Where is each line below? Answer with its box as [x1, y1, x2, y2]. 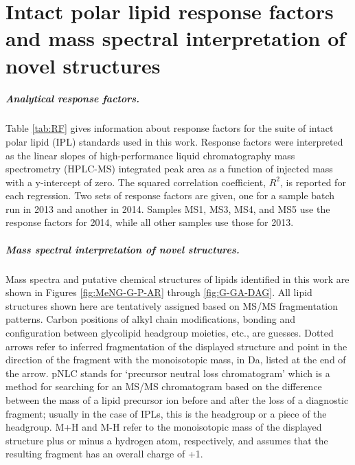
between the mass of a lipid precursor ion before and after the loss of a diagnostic [5, 392, 349, 407]
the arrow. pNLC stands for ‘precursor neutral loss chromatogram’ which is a [5, 365, 330, 380]
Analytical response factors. [5, 91, 140, 106]
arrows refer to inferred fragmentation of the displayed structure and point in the [5, 339, 347, 353]
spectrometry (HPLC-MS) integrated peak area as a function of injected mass [5, 161, 333, 176]
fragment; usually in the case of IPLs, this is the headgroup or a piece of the [5, 406, 327, 420]
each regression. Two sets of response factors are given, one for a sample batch [5, 188, 335, 203]
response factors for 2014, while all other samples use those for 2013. [5, 215, 294, 229]
